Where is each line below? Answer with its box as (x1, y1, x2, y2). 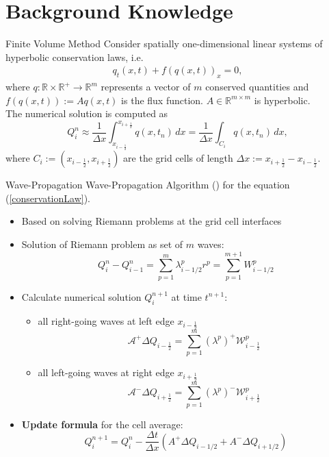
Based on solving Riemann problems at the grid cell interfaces (21, 214, 282, 228)
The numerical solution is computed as (5, 106, 168, 121)
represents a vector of (101, 79, 191, 94)
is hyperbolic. (254, 92, 311, 107)
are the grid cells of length (123, 151, 233, 165)
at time (171, 289, 202, 304)
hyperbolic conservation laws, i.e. (5, 49, 144, 64)
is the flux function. (121, 92, 203, 107)
